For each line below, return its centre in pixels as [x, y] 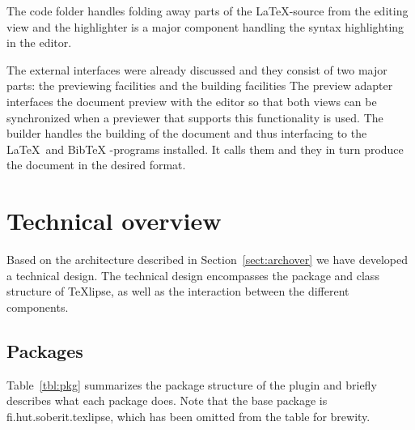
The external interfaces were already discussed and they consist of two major [197, 69]
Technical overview [114, 221]
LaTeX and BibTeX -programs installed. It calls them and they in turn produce [205, 149]
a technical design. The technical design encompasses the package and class [193, 275]
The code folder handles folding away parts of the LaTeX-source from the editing [207, 11]
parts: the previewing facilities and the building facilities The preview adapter [200, 85]
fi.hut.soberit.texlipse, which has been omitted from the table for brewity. [188, 416]
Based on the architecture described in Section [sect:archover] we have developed [207, 260]
